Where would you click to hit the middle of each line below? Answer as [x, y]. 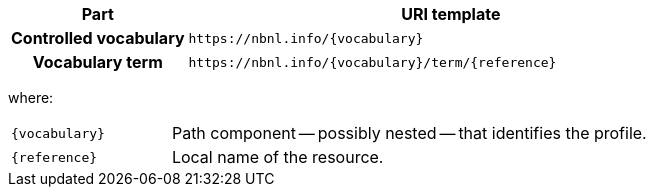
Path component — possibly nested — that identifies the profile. [409, 133]
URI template [451, 14]
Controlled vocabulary [98, 38]
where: [31, 97]
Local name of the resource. [277, 157]
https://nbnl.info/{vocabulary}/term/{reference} [372, 62]
